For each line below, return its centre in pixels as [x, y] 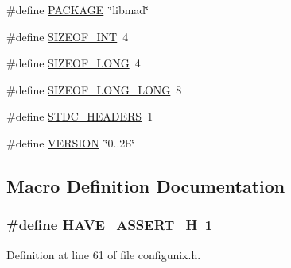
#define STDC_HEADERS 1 [80, 116]
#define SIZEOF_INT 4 [68, 36]
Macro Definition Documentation [146, 185]
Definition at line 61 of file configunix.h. [104, 254]
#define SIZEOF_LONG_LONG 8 [94, 89]
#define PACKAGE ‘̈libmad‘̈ [78, 10]
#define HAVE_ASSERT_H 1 [110, 225]
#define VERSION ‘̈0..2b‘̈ [71, 142]
